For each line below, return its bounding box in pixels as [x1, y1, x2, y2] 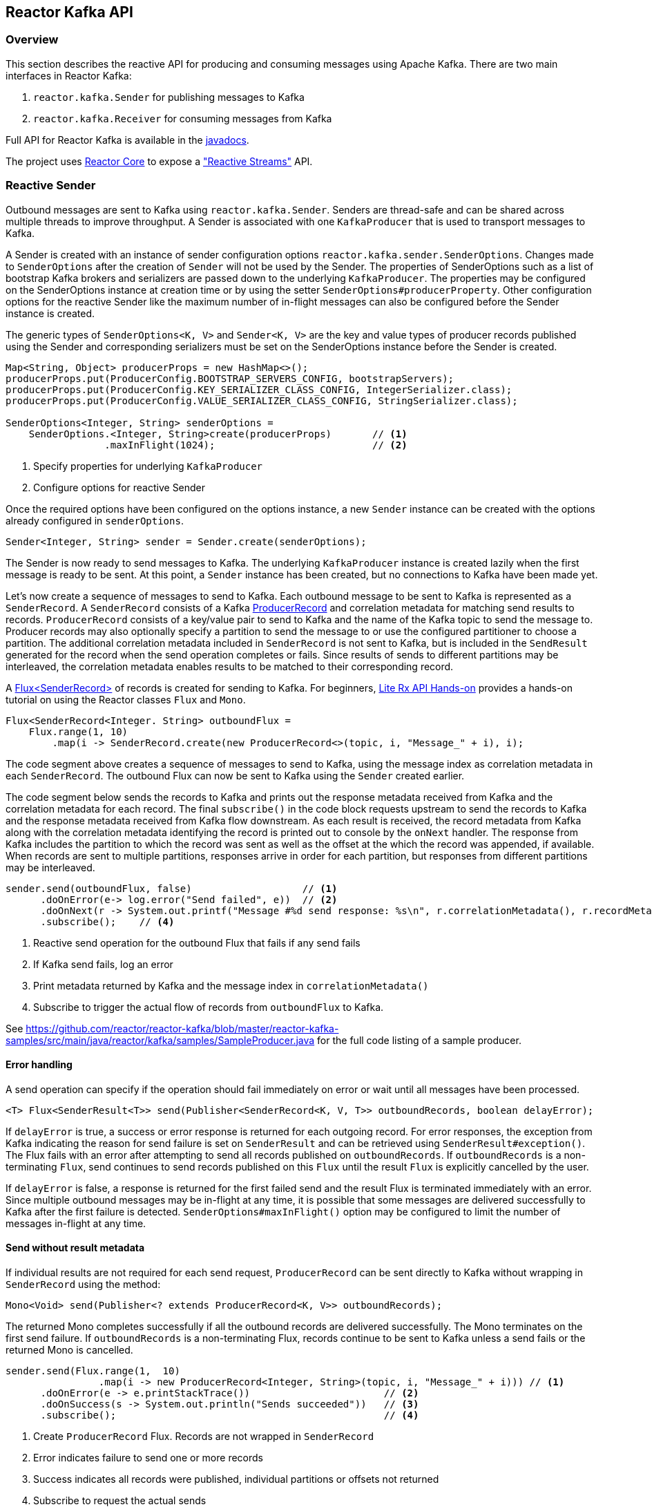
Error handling [6, 1059, 73, 1071]
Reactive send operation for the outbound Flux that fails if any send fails [33, 936, 361, 949]
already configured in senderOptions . [6, 514, 184, 527]
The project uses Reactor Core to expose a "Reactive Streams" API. [6, 155, 313, 167]
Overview [6, 32, 59, 47]
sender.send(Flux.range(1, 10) [6, 1365, 180, 1376]
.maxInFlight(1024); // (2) [104, 439, 407, 451]
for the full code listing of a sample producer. [317, 1034, 521, 1046]
